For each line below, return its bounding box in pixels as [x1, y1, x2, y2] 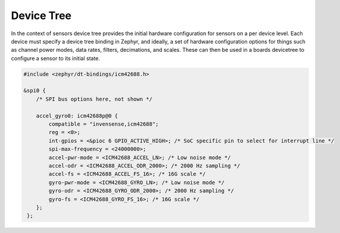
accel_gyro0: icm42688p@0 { [36, 112, 118, 119]
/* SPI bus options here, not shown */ [36, 95, 153, 102]
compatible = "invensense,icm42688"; [48, 121, 159, 128]
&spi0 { [23, 87, 46, 94]
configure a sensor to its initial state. [11, 54, 101, 62]
